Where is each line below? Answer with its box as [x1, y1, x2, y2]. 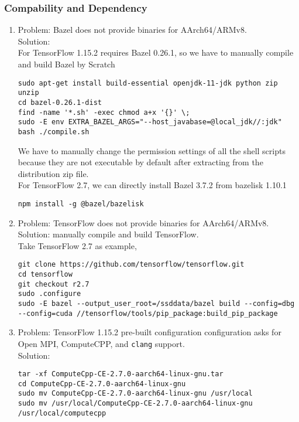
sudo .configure [18, 290, 81, 298]
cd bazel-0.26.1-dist [18, 98, 102, 107]
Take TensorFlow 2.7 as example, [18, 239, 137, 251]
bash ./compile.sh [18, 127, 90, 136]
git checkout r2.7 [18, 280, 90, 288]
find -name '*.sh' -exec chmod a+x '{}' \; [18, 108, 190, 117]
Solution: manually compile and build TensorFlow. [18, 228, 199, 240]
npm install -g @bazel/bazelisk [18, 199, 144, 208]
